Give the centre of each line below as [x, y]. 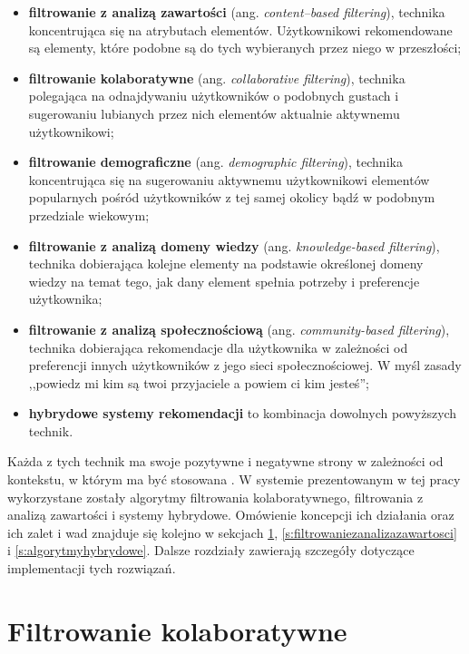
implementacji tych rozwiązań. [92, 568]
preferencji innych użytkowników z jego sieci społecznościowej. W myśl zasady [245, 365]
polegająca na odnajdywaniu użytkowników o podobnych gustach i [214, 96]
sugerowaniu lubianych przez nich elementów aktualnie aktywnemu [214, 113]
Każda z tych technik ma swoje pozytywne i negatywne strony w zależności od [225, 461]
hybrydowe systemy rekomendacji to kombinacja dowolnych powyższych [243, 413]
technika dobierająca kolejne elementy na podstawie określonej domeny [226, 264]
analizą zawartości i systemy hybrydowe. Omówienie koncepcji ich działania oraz [231, 515]
